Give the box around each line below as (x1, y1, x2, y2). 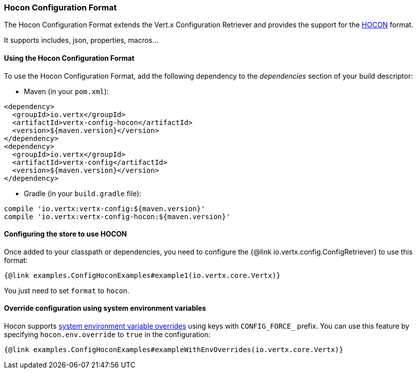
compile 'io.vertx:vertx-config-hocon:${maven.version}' (4, 212, 231, 221)
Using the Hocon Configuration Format (4, 53, 135, 62)
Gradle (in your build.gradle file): (24, 189, 142, 198)
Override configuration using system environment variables (4, 304, 206, 313)
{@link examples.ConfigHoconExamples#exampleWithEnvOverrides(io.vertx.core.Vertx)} (4, 346, 343, 354)
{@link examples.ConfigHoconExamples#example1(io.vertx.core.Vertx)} (4, 271, 281, 279)
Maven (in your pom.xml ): (24, 87, 109, 96)
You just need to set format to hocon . (4, 286, 130, 295)
